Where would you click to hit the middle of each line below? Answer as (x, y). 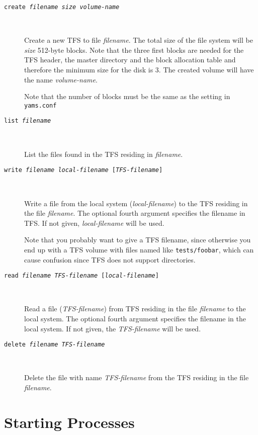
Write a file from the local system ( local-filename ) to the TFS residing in (136, 203)
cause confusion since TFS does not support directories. (110, 259)
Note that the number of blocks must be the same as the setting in (127, 96)
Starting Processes (69, 422)
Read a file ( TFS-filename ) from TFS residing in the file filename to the (135, 309)
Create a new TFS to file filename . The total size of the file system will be (139, 40)
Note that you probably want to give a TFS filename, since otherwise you (138, 240)
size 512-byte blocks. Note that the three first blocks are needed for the (134, 50)
